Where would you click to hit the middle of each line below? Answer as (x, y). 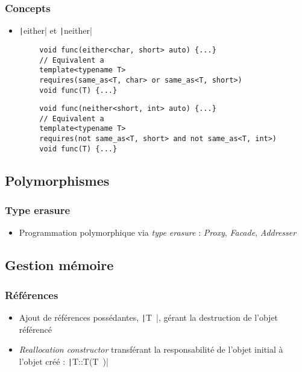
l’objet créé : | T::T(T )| (64, 361)
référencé (35, 329)
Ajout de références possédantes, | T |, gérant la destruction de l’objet (149, 317)
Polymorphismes (57, 180)
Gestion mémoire (59, 265)
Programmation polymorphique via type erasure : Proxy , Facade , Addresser (158, 232)
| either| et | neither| (55, 30)
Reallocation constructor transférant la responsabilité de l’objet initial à (151, 349)
